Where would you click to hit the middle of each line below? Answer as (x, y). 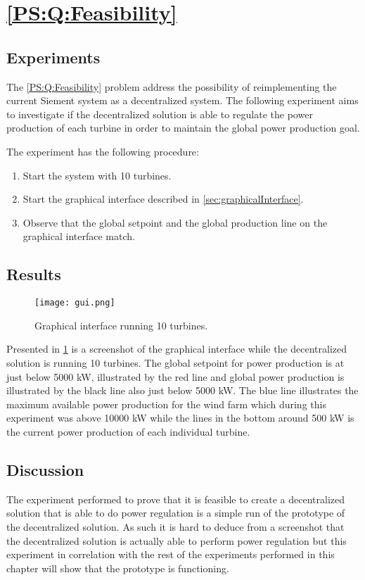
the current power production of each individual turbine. (128, 431)
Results (34, 274)
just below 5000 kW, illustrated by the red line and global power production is (175, 376)
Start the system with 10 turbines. (97, 175)
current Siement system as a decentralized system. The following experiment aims (182, 100)
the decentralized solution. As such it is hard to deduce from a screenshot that (175, 526)
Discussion (45, 469)
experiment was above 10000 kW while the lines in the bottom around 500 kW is (180, 418)
